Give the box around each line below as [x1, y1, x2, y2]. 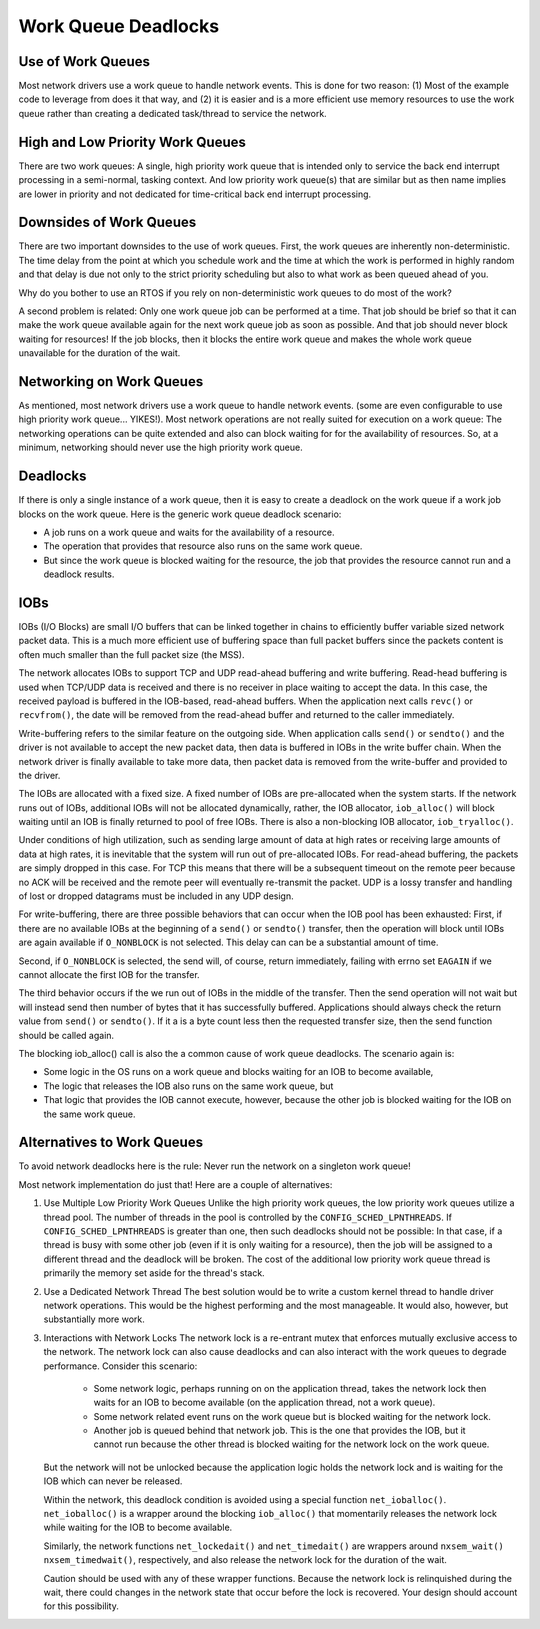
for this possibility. [43, 1600, 119, 1612]
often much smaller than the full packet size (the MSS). [18, 648, 245, 660]
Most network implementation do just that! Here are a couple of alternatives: [18, 1178, 333, 1190]
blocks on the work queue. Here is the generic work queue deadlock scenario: [18, 508, 342, 520]
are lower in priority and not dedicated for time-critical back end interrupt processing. [18, 188, 372, 200]
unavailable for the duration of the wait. [18, 347, 181, 359]
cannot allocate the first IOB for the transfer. [18, 969, 200, 980]
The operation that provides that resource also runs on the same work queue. [43, 540, 363, 552]
